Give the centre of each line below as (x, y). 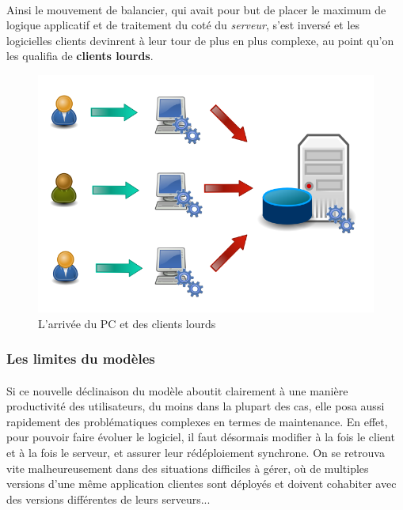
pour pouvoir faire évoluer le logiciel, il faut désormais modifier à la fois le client (201, 437)
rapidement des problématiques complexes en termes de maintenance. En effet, (197, 421)
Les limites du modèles (81, 359)
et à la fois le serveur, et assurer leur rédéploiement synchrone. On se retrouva (196, 452)
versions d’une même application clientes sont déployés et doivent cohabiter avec (201, 484)
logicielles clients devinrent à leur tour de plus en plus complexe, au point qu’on (200, 40)
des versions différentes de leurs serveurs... (108, 499)
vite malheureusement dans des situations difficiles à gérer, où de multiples (188, 468)
